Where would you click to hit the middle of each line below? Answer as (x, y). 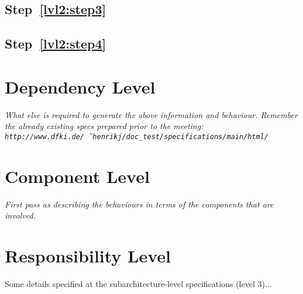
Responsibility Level (88, 256)
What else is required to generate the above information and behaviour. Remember (151, 114)
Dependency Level (80, 86)
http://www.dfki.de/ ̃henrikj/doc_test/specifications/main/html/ (137, 136)
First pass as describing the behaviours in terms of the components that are (139, 204)
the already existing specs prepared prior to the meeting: (104, 126)
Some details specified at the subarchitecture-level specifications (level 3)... (138, 283)
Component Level (77, 176)
